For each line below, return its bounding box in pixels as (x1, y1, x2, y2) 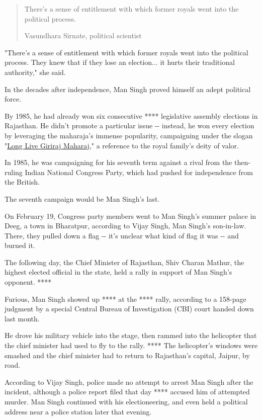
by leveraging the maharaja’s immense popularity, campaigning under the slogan (5, 130, 253, 140)
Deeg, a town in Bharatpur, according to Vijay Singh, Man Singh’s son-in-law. (5, 220, 246, 231)
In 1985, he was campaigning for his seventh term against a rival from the (5, 157, 232, 167)
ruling (5, 166, 23, 177)
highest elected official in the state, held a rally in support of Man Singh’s (5, 267, 232, 277)
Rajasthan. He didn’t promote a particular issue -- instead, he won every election (5, 120, 254, 131)
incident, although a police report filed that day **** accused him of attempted (5, 386, 250, 397)
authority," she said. (5, 66, 66, 77)
